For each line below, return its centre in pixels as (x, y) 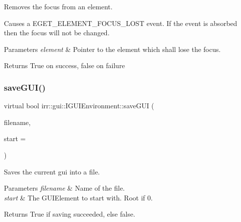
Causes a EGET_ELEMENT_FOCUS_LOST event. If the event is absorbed (121, 23)
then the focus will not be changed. (57, 33)
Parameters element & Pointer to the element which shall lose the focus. (112, 49)
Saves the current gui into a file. (52, 171)
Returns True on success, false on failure (64, 65)
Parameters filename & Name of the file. (64, 188)
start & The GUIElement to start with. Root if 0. (78, 197)
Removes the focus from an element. (58, 6)
